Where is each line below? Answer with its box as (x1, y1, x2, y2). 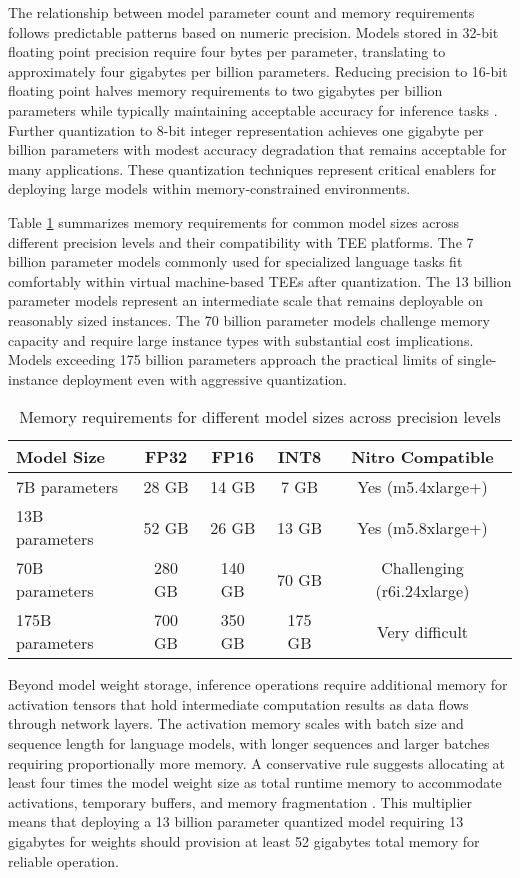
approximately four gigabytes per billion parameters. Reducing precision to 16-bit (8, 60, 508, 81)
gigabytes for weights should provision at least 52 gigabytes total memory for (8, 831, 480, 852)
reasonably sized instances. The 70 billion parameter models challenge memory (8, 309, 490, 330)
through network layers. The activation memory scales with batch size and (8, 713, 464, 734)
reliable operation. (8, 850, 119, 871)
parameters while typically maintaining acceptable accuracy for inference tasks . (8, 99, 498, 120)
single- (457, 349, 497, 370)
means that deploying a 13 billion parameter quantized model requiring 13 (8, 811, 464, 832)
